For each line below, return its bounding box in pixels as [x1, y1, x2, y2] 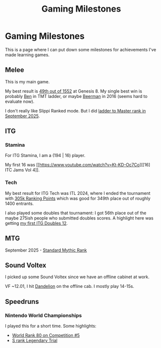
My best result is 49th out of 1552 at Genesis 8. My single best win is [5, 88, 143, 94]
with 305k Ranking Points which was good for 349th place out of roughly [5, 195, 151, 201]
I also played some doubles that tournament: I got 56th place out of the [5, 210, 146, 216]
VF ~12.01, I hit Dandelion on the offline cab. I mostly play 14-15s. [5, 284, 134, 289]
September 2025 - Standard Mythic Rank [5, 247, 87, 253]
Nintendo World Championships [5, 312, 82, 318]
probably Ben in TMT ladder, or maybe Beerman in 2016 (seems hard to [5, 93, 147, 99]
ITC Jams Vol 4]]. [5, 167, 40, 173]
